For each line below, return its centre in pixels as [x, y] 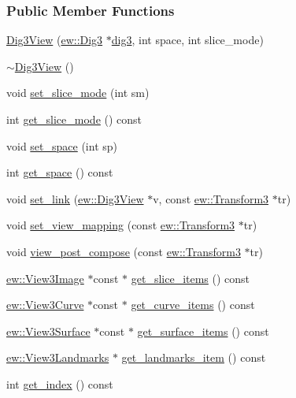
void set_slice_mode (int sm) [78, 93]
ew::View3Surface [48, 331]
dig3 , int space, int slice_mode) [187, 40]
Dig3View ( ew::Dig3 [55, 40]
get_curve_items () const [193, 305]
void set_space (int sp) [62, 145]
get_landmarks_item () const [194, 357]
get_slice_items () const [191, 278]
